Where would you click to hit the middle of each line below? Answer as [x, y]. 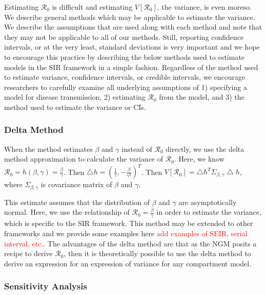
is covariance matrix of [76, 184]
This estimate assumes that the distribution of [77, 202]
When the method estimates [48, 149]
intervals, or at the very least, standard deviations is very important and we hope [132, 47]
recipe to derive [28, 253]
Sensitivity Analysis [46, 286]
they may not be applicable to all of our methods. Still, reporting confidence [124, 37]
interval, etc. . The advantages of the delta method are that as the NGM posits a [130, 243]
